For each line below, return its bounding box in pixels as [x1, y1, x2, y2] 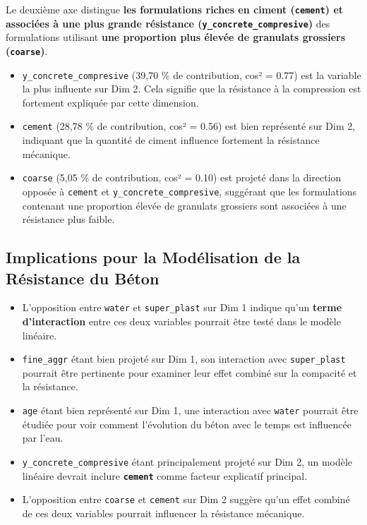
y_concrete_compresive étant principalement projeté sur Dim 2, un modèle [22, 454, 353, 469]
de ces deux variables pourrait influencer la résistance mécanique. [22, 505, 305, 520]
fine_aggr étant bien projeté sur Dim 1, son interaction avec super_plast [22, 351, 346, 366]
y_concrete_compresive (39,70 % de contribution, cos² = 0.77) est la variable [22, 67, 361, 82]
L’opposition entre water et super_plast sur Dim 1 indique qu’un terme [22, 300, 342, 315]
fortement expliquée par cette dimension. [22, 95, 199, 109]
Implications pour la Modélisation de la [6, 246, 301, 268]
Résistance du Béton [6, 267, 160, 289]
